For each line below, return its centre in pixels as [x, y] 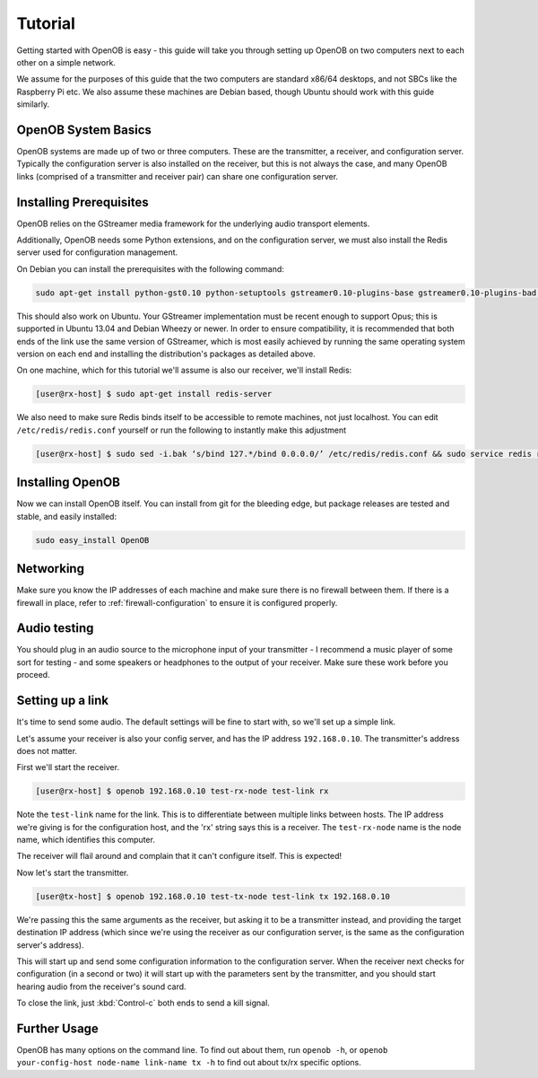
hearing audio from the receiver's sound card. [102, 986]
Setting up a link [63, 701]
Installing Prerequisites [83, 202]
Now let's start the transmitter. [73, 872]
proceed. [33, 675]
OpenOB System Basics [84, 130]
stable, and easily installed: [66, 516]
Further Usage [57, 1028]
